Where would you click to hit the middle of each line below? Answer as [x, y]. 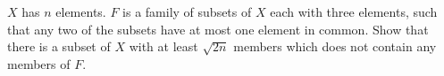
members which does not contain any [335, 46]
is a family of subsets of [187, 11]
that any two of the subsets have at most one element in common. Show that [218, 29]
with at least [163, 46]
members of [39, 63]
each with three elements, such [354, 11]
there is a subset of [59, 46]
